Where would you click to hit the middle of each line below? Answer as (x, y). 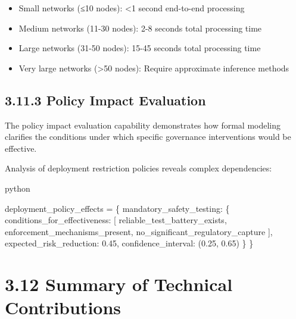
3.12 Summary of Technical (119, 284)
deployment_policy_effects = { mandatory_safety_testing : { (117, 208)
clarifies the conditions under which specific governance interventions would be (148, 137)
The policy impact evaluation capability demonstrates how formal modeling (143, 125)
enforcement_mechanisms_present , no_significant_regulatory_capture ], (139, 231)
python (18, 188)
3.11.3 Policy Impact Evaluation (105, 100)
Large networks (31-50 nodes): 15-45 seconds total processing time (140, 48)
